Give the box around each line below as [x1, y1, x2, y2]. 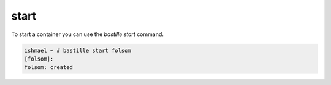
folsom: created [24, 64, 74, 71]
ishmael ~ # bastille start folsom [24, 46, 131, 54]
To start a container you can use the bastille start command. [11, 31, 164, 38]
